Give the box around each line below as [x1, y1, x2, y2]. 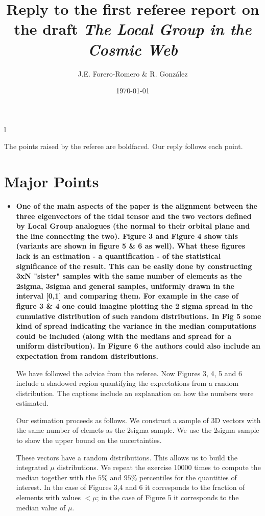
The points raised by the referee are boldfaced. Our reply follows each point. [4, 141, 243, 152]
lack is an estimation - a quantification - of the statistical [16, 250, 221, 261]
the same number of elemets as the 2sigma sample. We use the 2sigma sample [16, 425, 259, 435]
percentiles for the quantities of [139, 472, 237, 482]
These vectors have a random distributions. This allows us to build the [16, 452, 237, 462]
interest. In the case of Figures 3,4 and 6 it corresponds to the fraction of [16, 482, 245, 493]
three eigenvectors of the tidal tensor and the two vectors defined [16, 210, 252, 221]
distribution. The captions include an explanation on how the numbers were [16, 387, 254, 398]
